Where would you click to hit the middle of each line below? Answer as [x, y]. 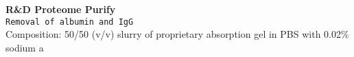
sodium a [25, 47]
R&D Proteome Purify [61, 9]
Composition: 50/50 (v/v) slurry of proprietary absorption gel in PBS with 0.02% [177, 34]
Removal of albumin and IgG [70, 22]
